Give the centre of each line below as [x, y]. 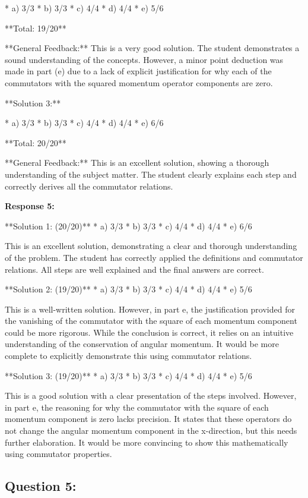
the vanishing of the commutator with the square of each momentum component [151, 321]
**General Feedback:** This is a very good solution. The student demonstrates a [152, 48]
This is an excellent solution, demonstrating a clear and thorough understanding [151, 246]
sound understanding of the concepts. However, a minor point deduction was [144, 59]
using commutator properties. [58, 454]
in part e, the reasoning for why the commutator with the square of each [137, 407]
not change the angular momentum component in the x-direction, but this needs [151, 431]
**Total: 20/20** [36, 142]
